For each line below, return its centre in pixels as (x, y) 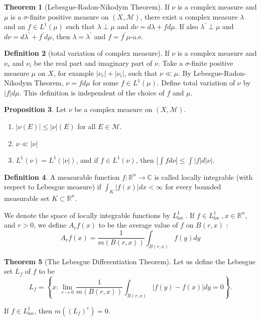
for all (87, 126)
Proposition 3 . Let (35, 109)
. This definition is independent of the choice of (92, 92)
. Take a (170, 63)
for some (105, 83)
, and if (87, 159)
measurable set (27, 198)
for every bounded (193, 187)
